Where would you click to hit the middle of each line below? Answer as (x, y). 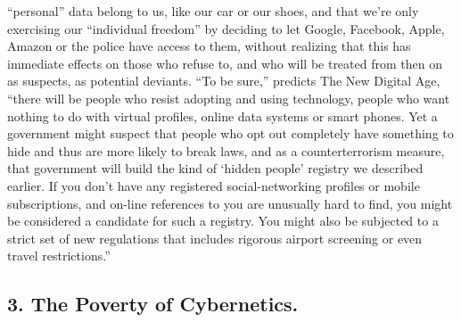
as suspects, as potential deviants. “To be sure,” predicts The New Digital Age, (224, 81)
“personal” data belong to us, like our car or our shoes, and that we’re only (213, 11)
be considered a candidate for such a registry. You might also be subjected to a (223, 221)
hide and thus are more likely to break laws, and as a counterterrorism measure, (226, 150)
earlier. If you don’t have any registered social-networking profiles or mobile (214, 185)
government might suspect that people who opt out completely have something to (230, 133)
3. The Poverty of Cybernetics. (153, 304)
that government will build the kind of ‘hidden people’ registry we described (215, 168)
